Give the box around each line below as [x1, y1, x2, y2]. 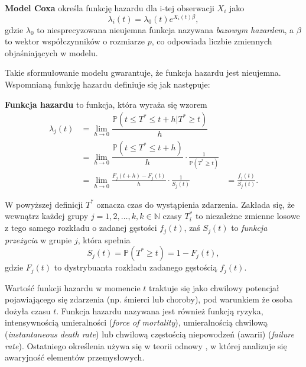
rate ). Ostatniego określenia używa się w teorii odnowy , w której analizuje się [5, 339, 287, 352]
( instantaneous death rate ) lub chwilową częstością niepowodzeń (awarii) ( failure [5, 327, 294, 340]
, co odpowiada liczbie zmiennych [151, 35, 272, 47]
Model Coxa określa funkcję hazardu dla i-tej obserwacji [5, 2, 214, 14]
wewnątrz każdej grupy [5, 210, 89, 222]
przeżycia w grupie [5, 233, 72, 246]
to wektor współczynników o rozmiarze [5, 35, 145, 47]
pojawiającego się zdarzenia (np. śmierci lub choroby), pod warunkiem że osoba [5, 293, 292, 305]
